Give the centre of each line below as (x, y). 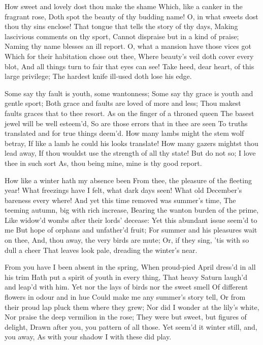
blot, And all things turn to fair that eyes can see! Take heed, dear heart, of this (129, 66)
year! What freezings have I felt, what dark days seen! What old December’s (123, 190)
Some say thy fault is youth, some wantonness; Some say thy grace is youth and (129, 93)
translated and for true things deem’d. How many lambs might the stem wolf (124, 133)
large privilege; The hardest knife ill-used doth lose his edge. (98, 76)
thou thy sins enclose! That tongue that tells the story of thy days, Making (121, 26)
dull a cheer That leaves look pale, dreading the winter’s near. (101, 250)
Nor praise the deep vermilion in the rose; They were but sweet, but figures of (126, 317)
